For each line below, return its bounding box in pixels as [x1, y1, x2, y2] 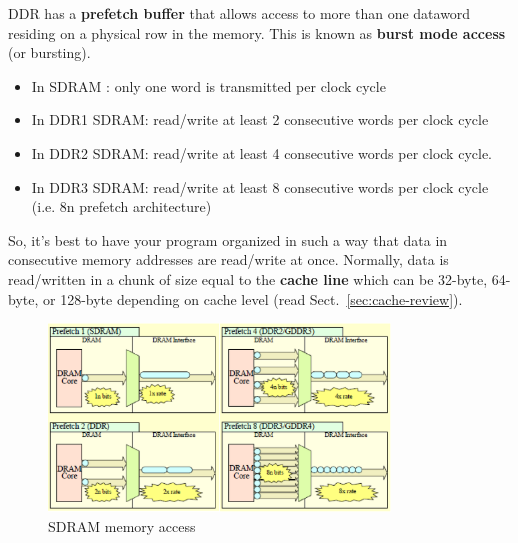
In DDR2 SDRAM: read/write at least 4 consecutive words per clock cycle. [31, 142, 492, 163]
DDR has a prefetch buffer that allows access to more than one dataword [8, 3, 471, 23]
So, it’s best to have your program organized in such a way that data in [8, 229, 448, 250]
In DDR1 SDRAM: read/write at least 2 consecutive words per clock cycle [31, 109, 489, 130]
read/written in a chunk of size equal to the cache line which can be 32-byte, [8, 268, 488, 289]
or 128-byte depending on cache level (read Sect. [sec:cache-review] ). [42, 288, 463, 309]
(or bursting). [8, 42, 91, 63]
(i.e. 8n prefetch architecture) [31, 196, 212, 217]
